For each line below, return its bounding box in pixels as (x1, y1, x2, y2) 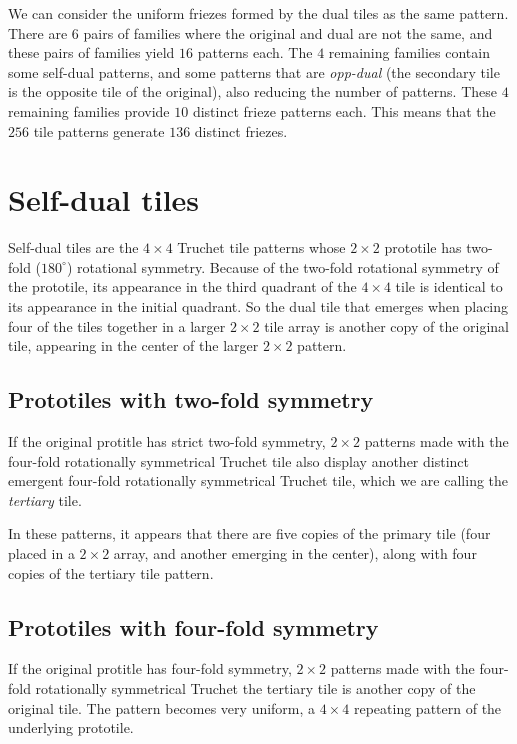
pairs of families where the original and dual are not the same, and (83, 22, 493, 43)
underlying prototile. (8, 717, 134, 738)
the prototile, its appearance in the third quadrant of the (8, 276, 357, 297)
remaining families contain (328, 42, 490, 63)
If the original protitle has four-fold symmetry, (8, 658, 292, 679)
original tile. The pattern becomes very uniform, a (8, 697, 316, 718)
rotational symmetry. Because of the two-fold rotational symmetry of (77, 256, 499, 277)
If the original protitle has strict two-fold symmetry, (8, 431, 326, 452)
